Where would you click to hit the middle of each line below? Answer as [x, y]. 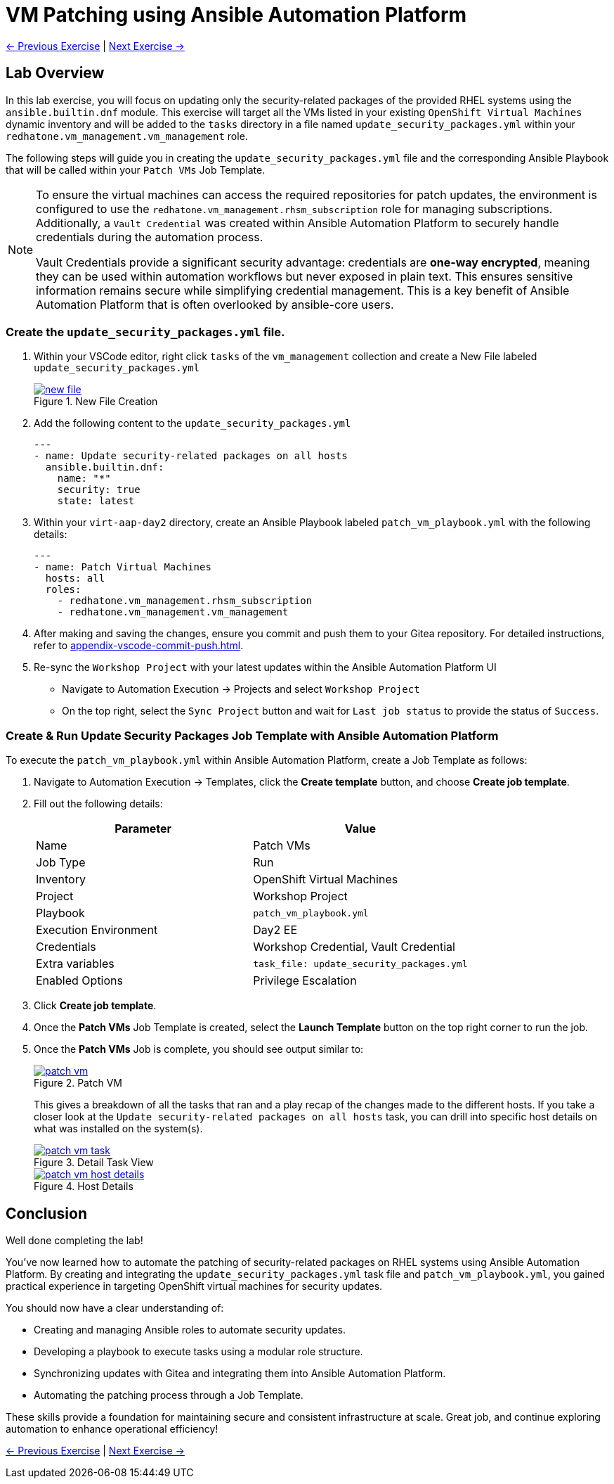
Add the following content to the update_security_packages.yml [192, 423]
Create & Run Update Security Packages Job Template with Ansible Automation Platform [252, 735]
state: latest [96, 501]
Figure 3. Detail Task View [94, 1163]
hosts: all [75, 578]
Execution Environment [97, 930]
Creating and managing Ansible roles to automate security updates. [190, 1329]
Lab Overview [55, 73]
